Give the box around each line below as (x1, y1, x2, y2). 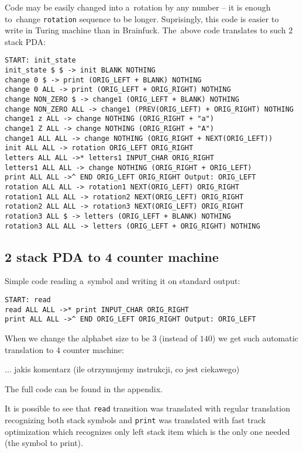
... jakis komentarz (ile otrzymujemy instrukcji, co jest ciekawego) (5, 363, 240, 375)
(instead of (159, 332, 198, 344)
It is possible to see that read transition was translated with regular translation (5, 402, 290, 414)
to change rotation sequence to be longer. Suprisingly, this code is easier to (5, 12, 279, 25)
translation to (5, 343, 54, 355)
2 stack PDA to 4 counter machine (5, 247, 219, 265)
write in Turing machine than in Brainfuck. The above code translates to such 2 (5, 24, 293, 36)
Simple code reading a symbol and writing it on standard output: (5, 275, 240, 287)
